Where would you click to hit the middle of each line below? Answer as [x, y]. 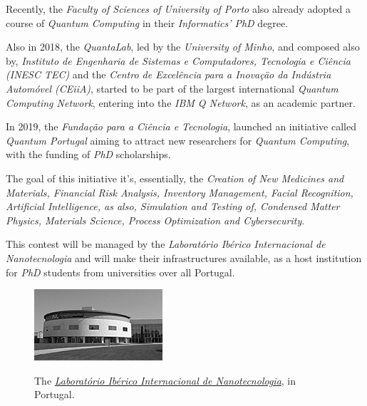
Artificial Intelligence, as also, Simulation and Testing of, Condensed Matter [173, 206]
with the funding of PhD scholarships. [88, 154]
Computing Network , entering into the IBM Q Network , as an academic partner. [181, 102]
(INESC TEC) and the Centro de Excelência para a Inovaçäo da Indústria [169, 74]
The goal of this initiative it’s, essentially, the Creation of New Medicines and [175, 178]
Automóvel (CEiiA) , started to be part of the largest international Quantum [172, 88]
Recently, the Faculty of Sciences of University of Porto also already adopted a [179, 9]
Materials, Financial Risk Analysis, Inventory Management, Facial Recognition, [180, 192]
